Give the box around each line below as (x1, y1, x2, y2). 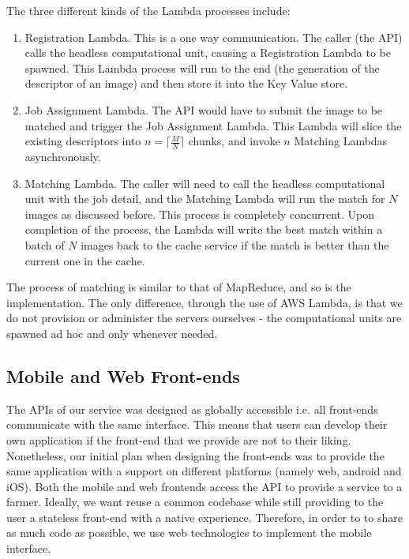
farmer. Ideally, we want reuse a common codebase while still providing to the (6, 493, 384, 510)
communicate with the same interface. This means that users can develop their (6, 416, 388, 433)
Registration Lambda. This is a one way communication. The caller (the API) (24, 28, 403, 45)
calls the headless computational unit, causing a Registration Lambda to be (24, 44, 391, 61)
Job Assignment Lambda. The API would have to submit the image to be (24, 101, 383, 118)
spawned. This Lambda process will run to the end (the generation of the (24, 59, 380, 76)
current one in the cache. (24, 252, 145, 268)
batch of (24, 236, 65, 253)
